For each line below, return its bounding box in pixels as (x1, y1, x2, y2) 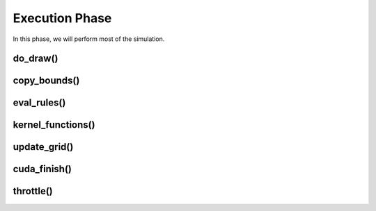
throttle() (13, 185, 53, 197)
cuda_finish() (13, 163, 72, 175)
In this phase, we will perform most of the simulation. (13, 35, 165, 43)
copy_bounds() (13, 75, 80, 87)
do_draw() (13, 53, 58, 65)
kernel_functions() (13, 119, 95, 131)
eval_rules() (13, 97, 66, 109)
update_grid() (13, 141, 74, 153)
